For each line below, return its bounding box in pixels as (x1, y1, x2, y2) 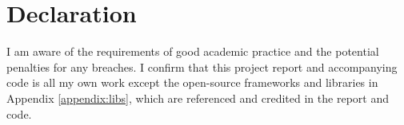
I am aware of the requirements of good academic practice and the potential (6, 43, 379, 60)
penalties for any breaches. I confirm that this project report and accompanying (6, 58, 398, 75)
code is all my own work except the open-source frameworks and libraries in (6, 74, 378, 91)
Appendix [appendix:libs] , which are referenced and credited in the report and (6, 89, 389, 106)
